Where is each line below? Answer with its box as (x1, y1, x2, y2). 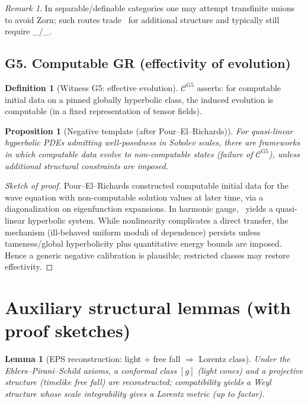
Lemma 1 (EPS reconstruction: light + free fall (5, 353, 181, 365)
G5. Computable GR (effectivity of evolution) (5, 54, 291, 72)
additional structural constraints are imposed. (5, 159, 168, 172)
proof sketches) (5, 318, 131, 342)
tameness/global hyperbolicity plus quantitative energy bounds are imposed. (5, 237, 282, 250)
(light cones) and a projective (197, 364, 303, 376)
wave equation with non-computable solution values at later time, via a (5, 190, 264, 203)
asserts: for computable (197, 81, 281, 93)
